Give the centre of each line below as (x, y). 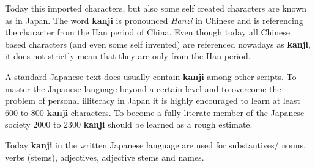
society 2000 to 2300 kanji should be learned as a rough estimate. (129, 124)
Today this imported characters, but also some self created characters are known (156, 8)
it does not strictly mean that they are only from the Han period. (128, 56)
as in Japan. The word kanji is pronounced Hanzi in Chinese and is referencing (154, 20)
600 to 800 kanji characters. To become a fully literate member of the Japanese (155, 112)
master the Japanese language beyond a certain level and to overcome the (143, 88)
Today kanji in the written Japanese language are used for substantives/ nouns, (156, 144)
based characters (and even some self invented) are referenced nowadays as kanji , (158, 44)
